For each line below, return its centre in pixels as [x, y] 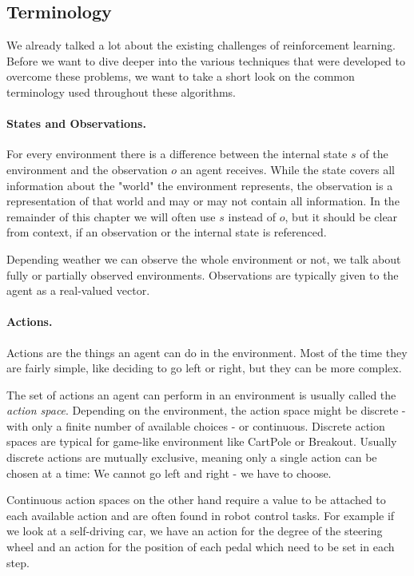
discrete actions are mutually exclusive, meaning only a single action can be [192, 457]
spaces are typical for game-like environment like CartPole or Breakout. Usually [202, 441]
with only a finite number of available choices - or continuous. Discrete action [196, 425]
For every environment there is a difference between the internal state [177, 154]
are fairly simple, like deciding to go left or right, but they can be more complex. [204, 368]
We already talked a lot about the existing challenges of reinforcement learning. [201, 45]
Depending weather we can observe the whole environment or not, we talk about [204, 258]
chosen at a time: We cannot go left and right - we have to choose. [169, 473]
